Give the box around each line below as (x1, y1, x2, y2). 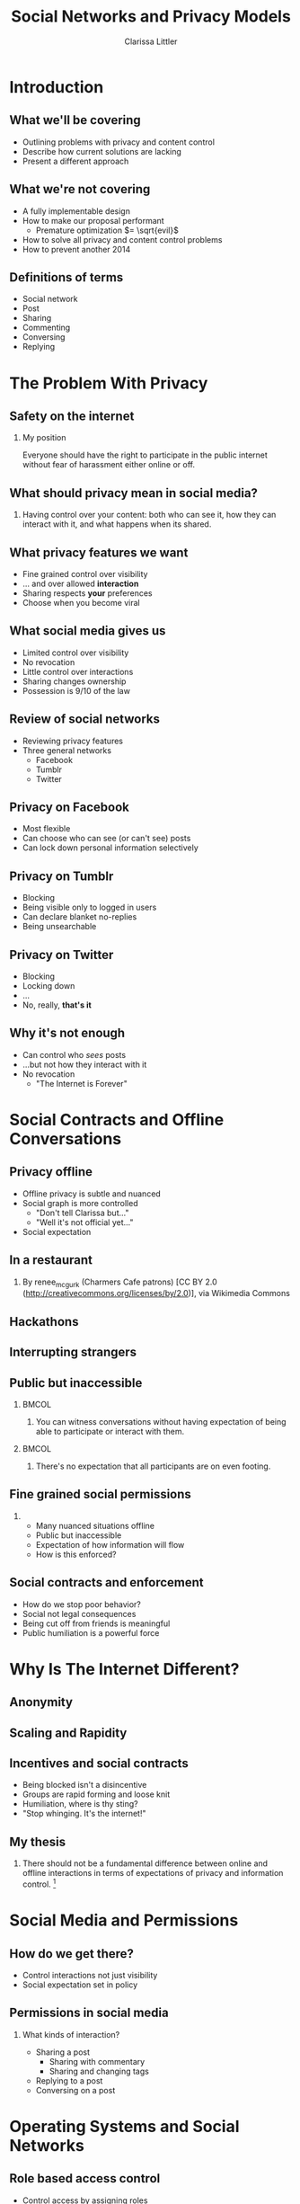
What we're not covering (9, 182, 151, 197)
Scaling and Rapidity (9, 1725, 128, 1740)
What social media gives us (9, 623, 166, 639)
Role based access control (9, 2171, 161, 2186)
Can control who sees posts (22, 1049, 127, 1060)
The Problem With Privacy (9, 373, 208, 393)
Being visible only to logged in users (22, 902, 157, 913)
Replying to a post (35, 2075, 103, 2086)
